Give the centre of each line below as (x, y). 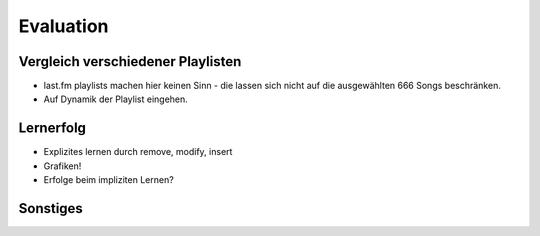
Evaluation (63, 26)
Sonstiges (51, 208)
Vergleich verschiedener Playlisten (130, 61)
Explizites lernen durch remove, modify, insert (138, 152)
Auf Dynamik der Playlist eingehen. (116, 99)
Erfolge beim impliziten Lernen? (108, 180)
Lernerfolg (52, 128)
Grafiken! (62, 166)
